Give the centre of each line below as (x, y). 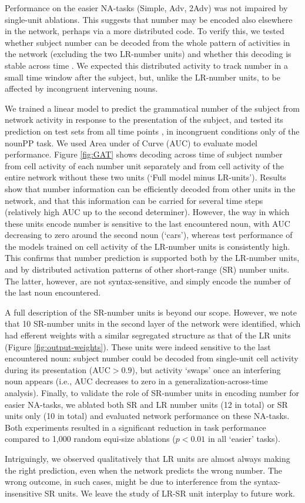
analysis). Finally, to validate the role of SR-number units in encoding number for (152, 393)
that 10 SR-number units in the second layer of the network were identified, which (153, 323)
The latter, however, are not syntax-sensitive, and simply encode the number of (148, 281)
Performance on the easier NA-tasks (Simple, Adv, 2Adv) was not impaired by (146, 8)
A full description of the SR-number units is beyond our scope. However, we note (151, 312)
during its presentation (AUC (58, 369)
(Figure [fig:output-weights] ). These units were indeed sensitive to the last (138, 346)
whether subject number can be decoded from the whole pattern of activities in (148, 42)
